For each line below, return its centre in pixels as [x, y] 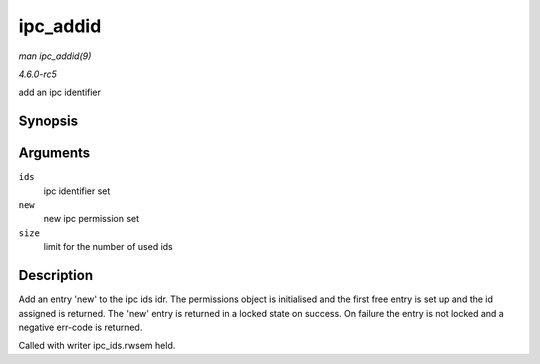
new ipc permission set [91, 219]
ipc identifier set [77, 191]
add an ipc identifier [60, 92]
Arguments [54, 153]
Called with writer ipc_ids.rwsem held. [97, 346]
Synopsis [48, 121]
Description [56, 275]
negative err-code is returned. [80, 327]
